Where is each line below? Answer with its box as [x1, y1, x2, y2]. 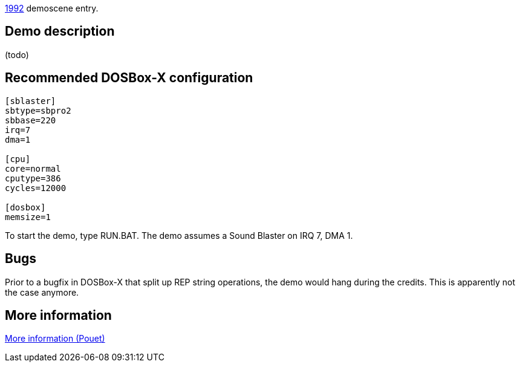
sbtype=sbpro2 [5, 105, 71, 115]
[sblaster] [5, 96, 56, 106]
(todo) [5, 49, 29, 60]
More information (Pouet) [5, 333, 105, 344]
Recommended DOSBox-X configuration [5, 70, 253, 86]
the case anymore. [5, 287, 79, 297]
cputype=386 [5, 173, 61, 183]
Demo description [5, 24, 115, 39]
